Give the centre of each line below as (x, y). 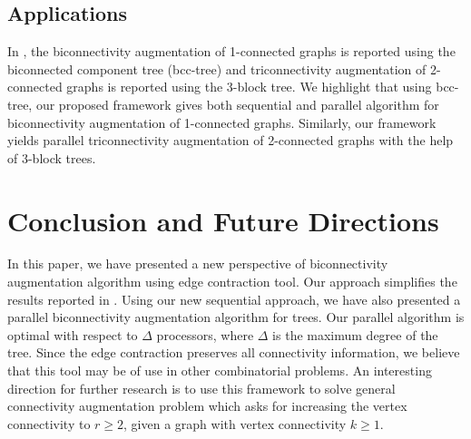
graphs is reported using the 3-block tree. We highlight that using (249, 87)
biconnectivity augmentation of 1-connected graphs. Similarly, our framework (222, 122)
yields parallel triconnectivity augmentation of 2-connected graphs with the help (231, 140)
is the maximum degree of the (355, 334)
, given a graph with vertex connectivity (235, 423)
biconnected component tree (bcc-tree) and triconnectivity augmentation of (217, 68)
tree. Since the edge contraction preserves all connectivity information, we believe (234, 352)
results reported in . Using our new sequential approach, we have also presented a (234, 299)
